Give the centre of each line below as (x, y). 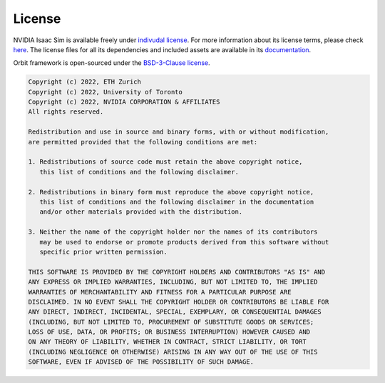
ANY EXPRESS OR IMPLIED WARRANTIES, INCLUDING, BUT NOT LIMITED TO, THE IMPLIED (173, 282)
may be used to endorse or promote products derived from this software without (184, 242)
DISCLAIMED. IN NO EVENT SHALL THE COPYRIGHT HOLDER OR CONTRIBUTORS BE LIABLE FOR (179, 302)
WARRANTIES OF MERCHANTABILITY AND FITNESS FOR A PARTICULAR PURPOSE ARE (160, 292)
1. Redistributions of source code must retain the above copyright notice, (165, 162)
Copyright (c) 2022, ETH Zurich (85, 82)
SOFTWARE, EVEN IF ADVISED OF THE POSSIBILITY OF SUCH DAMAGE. (141, 362)
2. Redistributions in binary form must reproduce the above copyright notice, (171, 192)
